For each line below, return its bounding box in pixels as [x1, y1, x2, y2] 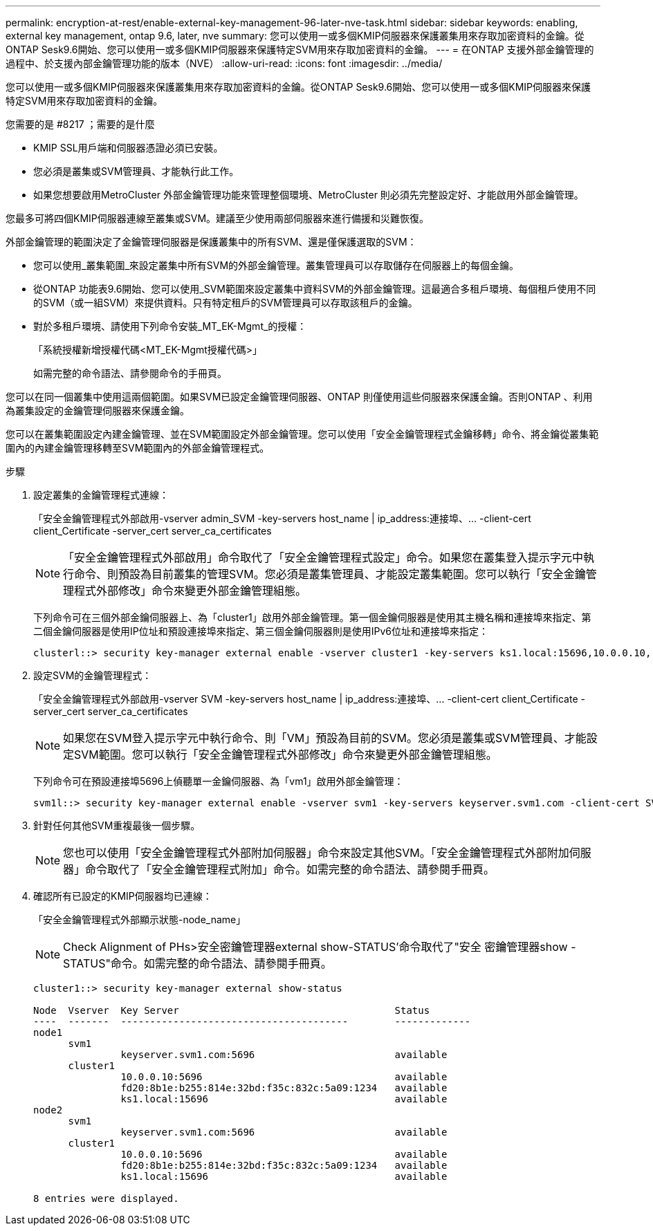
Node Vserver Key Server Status [33, 1005, 430, 1016]
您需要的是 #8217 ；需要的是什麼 [6, 118, 155, 130]
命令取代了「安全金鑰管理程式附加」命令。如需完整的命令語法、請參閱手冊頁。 [85, 862, 495, 876]
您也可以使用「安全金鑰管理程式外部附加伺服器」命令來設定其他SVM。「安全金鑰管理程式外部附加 [63, 846, 569, 860]
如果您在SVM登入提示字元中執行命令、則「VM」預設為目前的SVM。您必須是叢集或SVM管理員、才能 [63, 731, 587, 745]
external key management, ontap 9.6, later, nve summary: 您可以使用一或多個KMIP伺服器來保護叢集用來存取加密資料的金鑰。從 [6, 30, 585, 41]
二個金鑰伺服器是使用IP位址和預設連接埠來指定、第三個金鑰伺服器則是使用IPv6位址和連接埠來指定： [33, 625, 488, 637]
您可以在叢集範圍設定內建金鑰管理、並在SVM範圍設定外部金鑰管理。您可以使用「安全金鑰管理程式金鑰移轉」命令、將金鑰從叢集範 [6, 428, 599, 440]
